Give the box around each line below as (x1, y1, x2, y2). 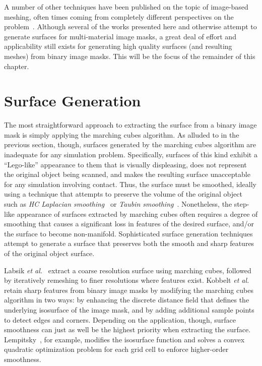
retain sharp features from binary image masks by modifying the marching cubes (4, 284, 253, 295)
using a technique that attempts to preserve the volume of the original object (4, 189, 242, 199)
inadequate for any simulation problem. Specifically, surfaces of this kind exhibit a (4, 149, 257, 160)
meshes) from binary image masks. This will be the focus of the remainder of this (4, 50, 255, 61)
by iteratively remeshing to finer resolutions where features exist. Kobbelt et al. (4, 275, 249, 285)
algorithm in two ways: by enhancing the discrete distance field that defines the (4, 294, 249, 305)
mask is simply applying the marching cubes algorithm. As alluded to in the (4, 129, 239, 140)
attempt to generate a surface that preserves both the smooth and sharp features (4, 238, 254, 249)
